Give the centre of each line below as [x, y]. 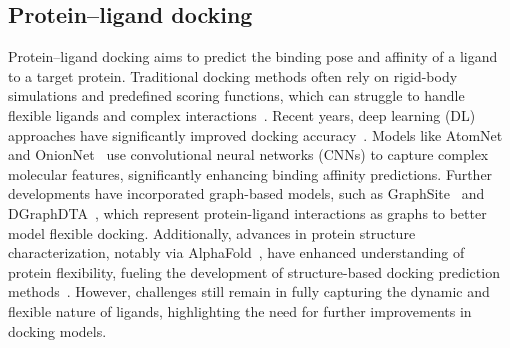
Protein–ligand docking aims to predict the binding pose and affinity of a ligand [253, 56]
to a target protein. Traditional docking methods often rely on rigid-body [233, 75]
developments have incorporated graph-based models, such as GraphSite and [246, 193]
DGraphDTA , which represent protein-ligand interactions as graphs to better [247, 212]
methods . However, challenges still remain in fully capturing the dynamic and [249, 291]
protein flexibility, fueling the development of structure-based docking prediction [254, 271]
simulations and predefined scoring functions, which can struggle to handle [236, 95]
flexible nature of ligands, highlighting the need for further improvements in [240, 310]
